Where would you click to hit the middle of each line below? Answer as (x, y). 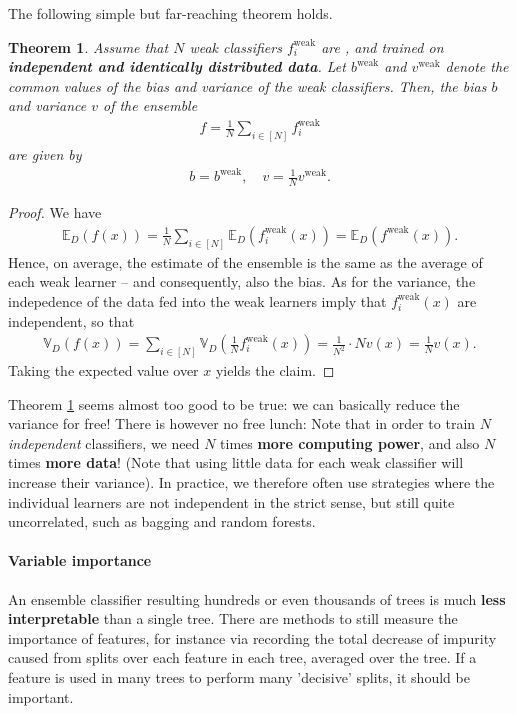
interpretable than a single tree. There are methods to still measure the (233, 618)
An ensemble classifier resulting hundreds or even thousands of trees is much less (257, 598)
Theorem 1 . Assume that (88, 46)
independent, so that (71, 320)
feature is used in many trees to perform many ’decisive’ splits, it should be (239, 676)
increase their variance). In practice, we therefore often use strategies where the (251, 482)
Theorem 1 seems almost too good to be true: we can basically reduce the (234, 403)
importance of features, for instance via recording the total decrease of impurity (252, 637)
